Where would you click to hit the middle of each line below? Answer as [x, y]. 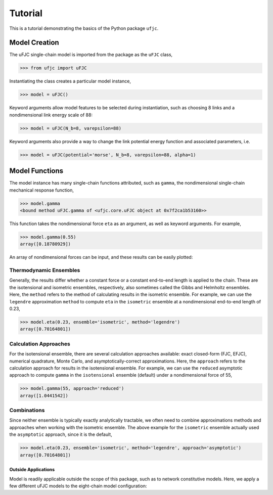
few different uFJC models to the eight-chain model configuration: [78, 486]
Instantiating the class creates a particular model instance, [70, 81]
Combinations [27, 411]
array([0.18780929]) [45, 244]
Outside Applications [32, 470]
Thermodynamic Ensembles [45, 271]
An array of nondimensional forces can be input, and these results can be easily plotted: [101, 257]
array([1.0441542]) [44, 395]
